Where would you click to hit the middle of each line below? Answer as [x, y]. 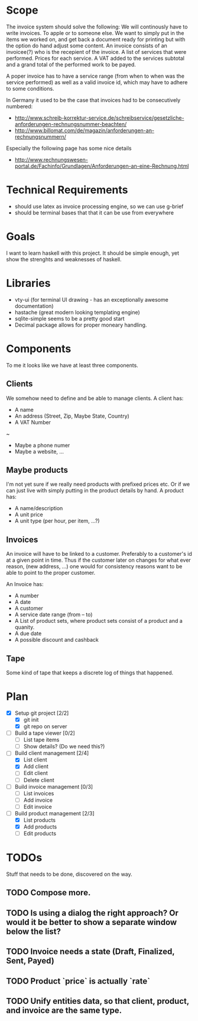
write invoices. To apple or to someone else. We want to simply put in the [95, 33]
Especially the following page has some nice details [69, 148]
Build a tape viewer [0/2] [45, 733]
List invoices [39, 793]
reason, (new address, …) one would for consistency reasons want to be [94, 566]
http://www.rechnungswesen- [51, 159]
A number [27, 596]
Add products [40, 827]
